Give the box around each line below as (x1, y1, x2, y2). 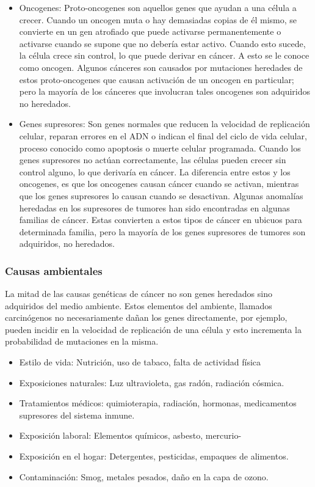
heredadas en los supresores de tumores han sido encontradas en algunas (19, 201, 290, 214)
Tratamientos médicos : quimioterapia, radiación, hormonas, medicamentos (19, 397, 297, 409)
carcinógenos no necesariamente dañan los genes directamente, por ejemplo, (5, 311, 288, 324)
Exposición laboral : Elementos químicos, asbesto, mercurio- (19, 429, 242, 442)
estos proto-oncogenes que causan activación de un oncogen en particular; (19, 73, 294, 86)
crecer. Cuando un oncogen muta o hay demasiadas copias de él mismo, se (19, 13, 297, 26)
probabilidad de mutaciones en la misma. (5, 335, 159, 348)
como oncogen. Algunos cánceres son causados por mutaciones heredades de (19, 60, 303, 73)
